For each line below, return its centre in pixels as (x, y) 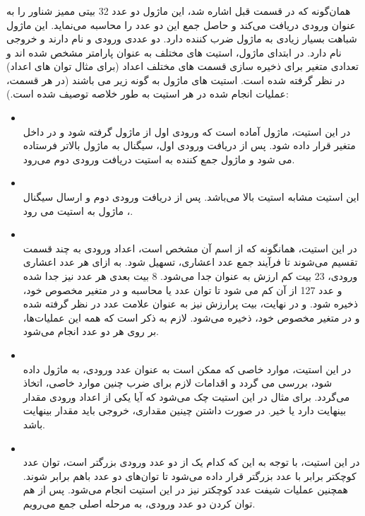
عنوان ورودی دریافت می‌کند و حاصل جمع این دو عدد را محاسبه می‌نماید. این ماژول (181, 24)
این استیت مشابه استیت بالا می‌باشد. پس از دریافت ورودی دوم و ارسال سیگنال (191, 197)
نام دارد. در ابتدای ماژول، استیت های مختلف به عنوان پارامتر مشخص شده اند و (174, 52)
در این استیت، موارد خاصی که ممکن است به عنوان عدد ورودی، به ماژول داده (187, 369)
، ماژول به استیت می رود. (78, 210)
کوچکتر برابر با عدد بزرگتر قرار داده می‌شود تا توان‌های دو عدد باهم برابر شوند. (190, 475)
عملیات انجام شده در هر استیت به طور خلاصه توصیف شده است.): (148, 94)
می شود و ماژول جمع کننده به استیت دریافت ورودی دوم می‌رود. (159, 159)
